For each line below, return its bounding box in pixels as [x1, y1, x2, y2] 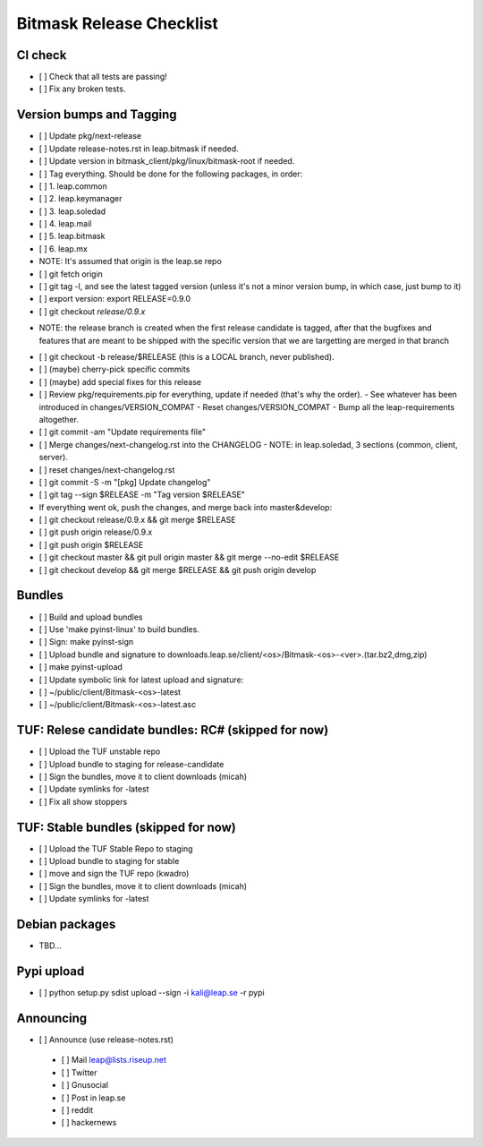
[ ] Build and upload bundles [38, 612, 143, 622]
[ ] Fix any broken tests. [38, 83, 126, 94]
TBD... [38, 940, 62, 951]
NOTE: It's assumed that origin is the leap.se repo [38, 256, 223, 267]
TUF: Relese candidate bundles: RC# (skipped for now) [16, 723, 329, 738]
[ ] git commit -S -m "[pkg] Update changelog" [38, 476, 211, 487]
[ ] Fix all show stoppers [38, 796, 128, 807]
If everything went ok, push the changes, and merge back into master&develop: [38, 501, 333, 512]
